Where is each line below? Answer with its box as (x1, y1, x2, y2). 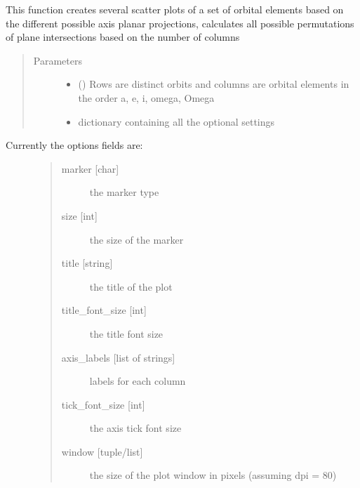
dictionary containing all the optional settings (78, 114, 275, 128)
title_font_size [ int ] (61, 303, 147, 317)
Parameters (33, 53, 82, 67)
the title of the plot (89, 279, 173, 294)
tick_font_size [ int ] (61, 397, 145, 411)
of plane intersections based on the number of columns (6, 29, 240, 44)
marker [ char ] (61, 161, 119, 176)
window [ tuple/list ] (61, 444, 143, 459)
